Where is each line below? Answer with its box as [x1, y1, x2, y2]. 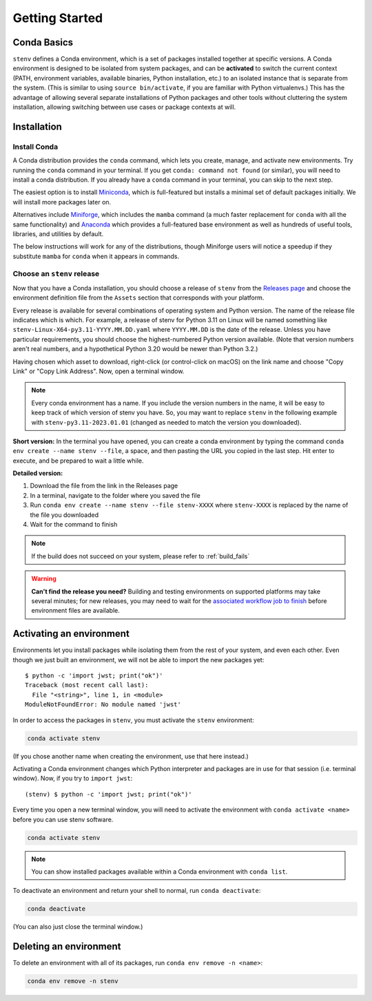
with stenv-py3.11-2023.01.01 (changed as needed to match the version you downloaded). [31, 418, 302, 426]
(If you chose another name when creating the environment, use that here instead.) [12, 752, 249, 760]
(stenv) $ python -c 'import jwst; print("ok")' [25, 790, 192, 798]
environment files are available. [31, 607, 120, 615]
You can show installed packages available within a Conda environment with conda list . [31, 867, 288, 876]
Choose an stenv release [12, 269, 100, 279]
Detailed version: [12, 469, 63, 478]
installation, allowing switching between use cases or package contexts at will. [12, 103, 236, 112]
